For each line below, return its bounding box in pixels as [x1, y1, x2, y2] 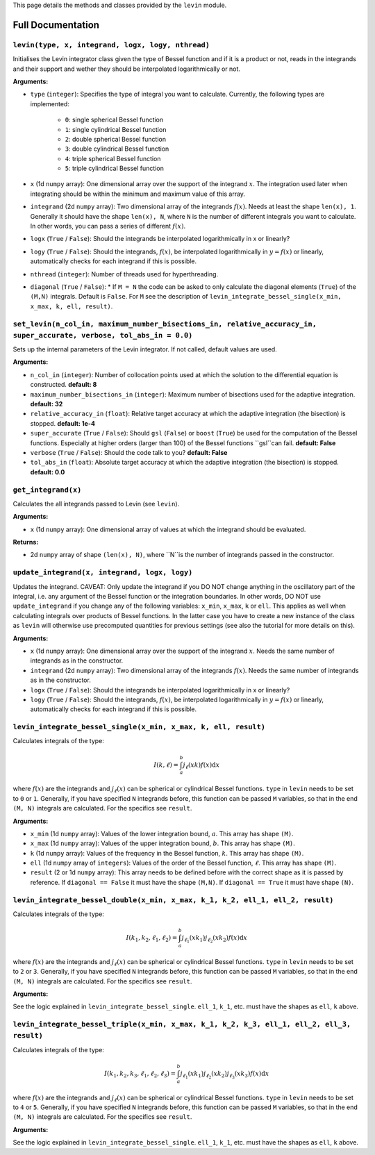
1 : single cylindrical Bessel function [65, 125, 167, 133]
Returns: [12, 538, 39, 547]
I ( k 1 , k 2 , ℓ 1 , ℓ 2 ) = [126, 934, 178, 943]
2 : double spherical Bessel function [65, 135, 167, 143]
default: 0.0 [30, 467, 65, 476]
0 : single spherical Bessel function [65, 115, 164, 124]
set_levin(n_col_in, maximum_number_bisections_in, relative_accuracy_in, [12, 319, 317, 329]
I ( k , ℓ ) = [153, 761, 179, 769]
